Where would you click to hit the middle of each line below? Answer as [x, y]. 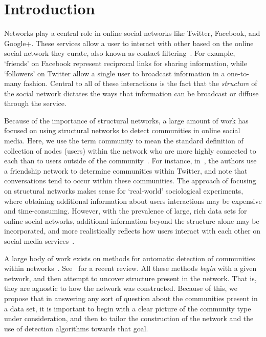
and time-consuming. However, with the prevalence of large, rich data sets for [126, 211]
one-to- [238, 73]
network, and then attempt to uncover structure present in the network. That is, [130, 278]
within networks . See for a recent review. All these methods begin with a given [130, 268]
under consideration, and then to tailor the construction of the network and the [129, 318]
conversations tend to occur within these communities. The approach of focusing [130, 181]
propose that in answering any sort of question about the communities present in [131, 298]
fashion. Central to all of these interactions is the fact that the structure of [140, 83]
